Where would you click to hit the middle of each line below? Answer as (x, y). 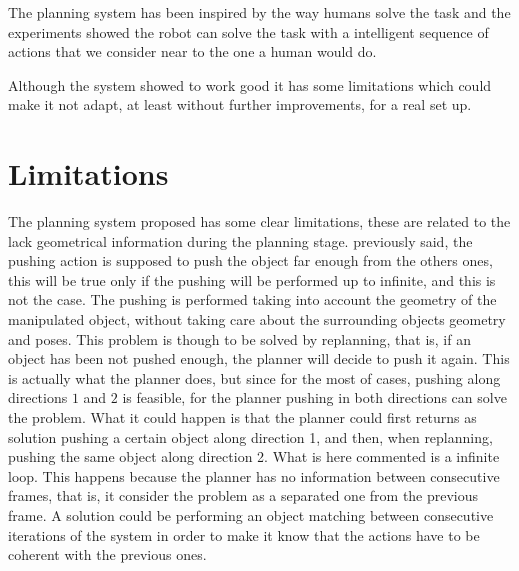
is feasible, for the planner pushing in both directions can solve (314, 397)
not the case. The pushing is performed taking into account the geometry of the (252, 299)
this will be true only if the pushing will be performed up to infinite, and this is (252, 279)
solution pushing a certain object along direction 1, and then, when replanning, (250, 436)
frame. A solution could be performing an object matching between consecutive (251, 515)
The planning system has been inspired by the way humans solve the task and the (259, 12)
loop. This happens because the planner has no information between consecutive (254, 475)
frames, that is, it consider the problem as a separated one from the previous (243, 495)
